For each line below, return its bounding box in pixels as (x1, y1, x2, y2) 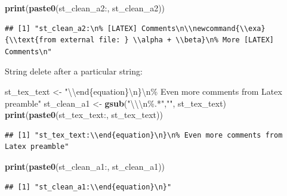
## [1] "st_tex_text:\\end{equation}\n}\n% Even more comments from (5, 130, 283, 139)
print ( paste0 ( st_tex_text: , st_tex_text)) (5, 108, 163, 121)
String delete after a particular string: (5, 65, 143, 77)
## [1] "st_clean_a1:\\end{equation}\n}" (5, 182, 172, 191)
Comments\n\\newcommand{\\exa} (141, 24, 266, 33)
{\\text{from (5, 36, 56, 45)
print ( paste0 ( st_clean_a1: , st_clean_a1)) (5, 160, 165, 172)
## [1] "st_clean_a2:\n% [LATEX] (5, 24, 137, 33)
